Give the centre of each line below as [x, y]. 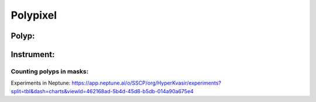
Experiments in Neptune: [41, 83]
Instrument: [33, 54]
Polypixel [34, 15]
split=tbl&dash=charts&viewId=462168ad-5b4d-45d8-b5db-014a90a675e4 [102, 91]
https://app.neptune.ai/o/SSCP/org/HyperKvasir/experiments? [147, 83]
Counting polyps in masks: [50, 71]
